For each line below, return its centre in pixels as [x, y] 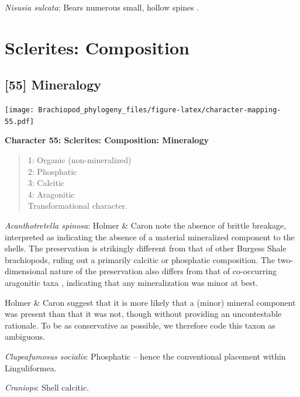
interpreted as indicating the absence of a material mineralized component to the [150, 237]
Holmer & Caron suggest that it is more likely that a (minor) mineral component [150, 302]
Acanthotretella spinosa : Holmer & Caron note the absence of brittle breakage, [146, 225]
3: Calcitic [46, 183]
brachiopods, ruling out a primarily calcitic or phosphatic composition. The [140, 259]
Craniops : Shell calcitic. [47, 387]
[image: [20, 110]
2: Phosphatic [52, 171]
